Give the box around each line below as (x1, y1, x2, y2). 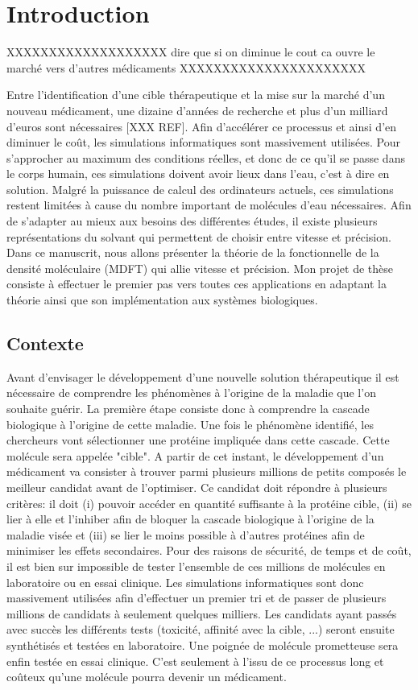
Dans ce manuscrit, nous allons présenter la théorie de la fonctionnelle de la (6, 244, 379, 261)
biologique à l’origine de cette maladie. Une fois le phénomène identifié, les (6, 415, 374, 432)
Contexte (6, 331, 84, 356)
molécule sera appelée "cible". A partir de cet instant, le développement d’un (6, 447, 384, 464)
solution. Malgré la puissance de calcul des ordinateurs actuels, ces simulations (6, 180, 394, 197)
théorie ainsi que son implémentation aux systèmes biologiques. (6, 291, 318, 308)
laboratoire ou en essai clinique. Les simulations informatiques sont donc (6, 573, 364, 590)
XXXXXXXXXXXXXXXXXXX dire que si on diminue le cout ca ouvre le (6, 43, 375, 60)
